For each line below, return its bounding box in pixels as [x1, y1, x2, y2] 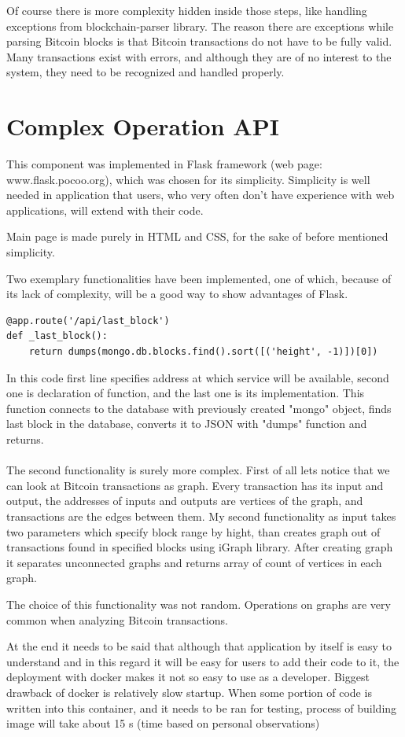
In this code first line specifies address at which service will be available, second [6, 369, 389, 385]
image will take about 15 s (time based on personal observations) [6, 715, 320, 731]
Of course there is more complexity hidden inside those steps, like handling [6, 2, 367, 18]
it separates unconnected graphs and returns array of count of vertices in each [6, 554, 382, 570]
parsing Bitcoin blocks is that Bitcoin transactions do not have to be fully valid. [6, 33, 392, 50]
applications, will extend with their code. [6, 201, 204, 218]
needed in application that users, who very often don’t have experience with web [6, 186, 395, 203]
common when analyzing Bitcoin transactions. [6, 611, 228, 628]
